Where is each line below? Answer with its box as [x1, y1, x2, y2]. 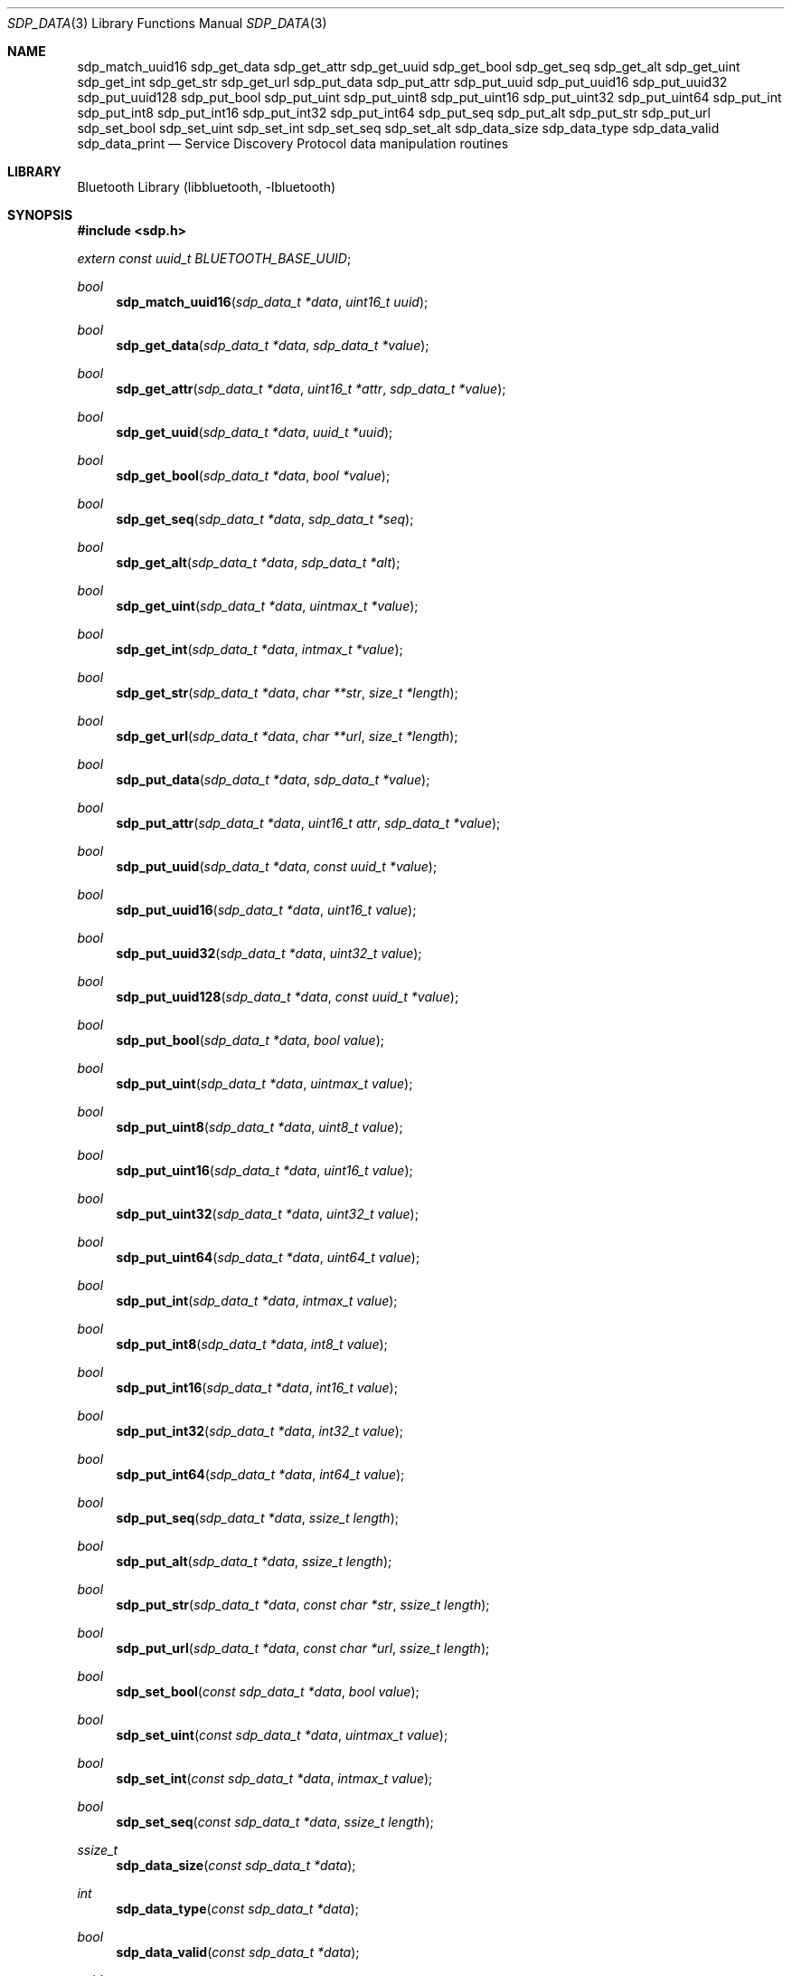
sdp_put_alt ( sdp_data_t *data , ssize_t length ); [116, 1553, 392, 1569]
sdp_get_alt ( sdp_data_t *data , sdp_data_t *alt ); [116, 555, 401, 570]
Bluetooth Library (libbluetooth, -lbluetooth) [77, 179, 336, 195]
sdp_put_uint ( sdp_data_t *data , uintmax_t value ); [116, 1076, 413, 1091]
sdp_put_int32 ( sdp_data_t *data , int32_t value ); [116, 1423, 404, 1439]
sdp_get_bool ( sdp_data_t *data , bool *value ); [116, 468, 391, 483]
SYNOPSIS [7, 207, 73, 223]
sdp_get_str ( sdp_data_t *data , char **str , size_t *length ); [116, 685, 458, 700]
